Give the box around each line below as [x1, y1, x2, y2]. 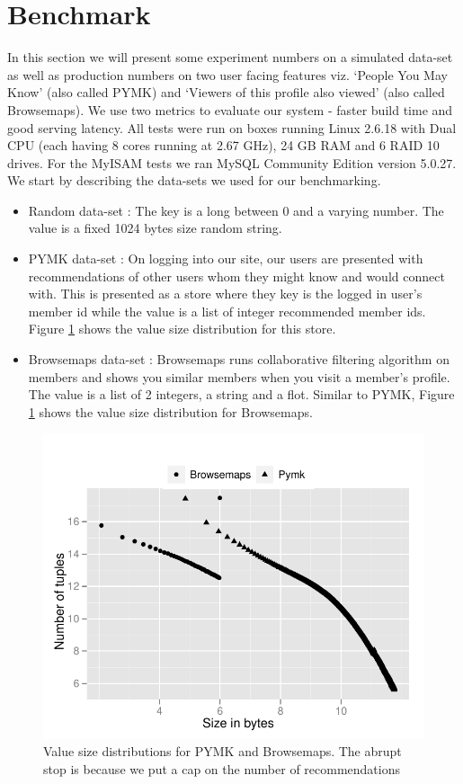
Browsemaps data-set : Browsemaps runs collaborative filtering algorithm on [28, 350, 450, 369]
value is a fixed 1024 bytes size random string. [28, 218, 282, 237]
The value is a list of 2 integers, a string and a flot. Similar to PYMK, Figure [28, 385, 455, 404]
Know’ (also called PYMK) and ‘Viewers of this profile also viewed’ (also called [7, 83, 445, 102]
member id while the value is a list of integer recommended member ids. [28, 301, 426, 320]
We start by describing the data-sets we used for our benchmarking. [7, 171, 381, 190]
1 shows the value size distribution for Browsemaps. [28, 402, 313, 421]
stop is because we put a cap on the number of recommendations [43, 759, 401, 778]
